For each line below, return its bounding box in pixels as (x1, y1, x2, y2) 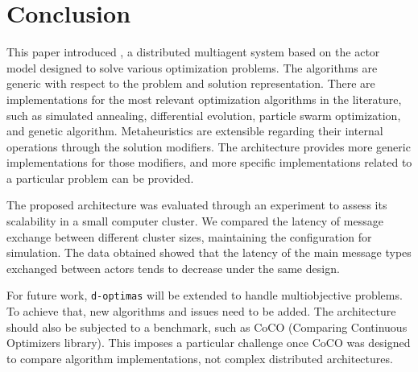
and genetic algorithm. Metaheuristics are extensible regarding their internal (6, 122, 383, 139)
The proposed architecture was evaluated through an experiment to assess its (6, 196, 387, 213)
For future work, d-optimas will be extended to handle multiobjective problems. (6, 287, 403, 304)
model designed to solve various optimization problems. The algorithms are (6, 59, 378, 76)
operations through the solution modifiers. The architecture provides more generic (6, 138, 411, 155)
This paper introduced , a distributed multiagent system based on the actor (6, 43, 380, 60)
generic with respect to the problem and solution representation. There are (6, 75, 375, 92)
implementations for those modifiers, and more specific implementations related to (6, 154, 412, 171)
